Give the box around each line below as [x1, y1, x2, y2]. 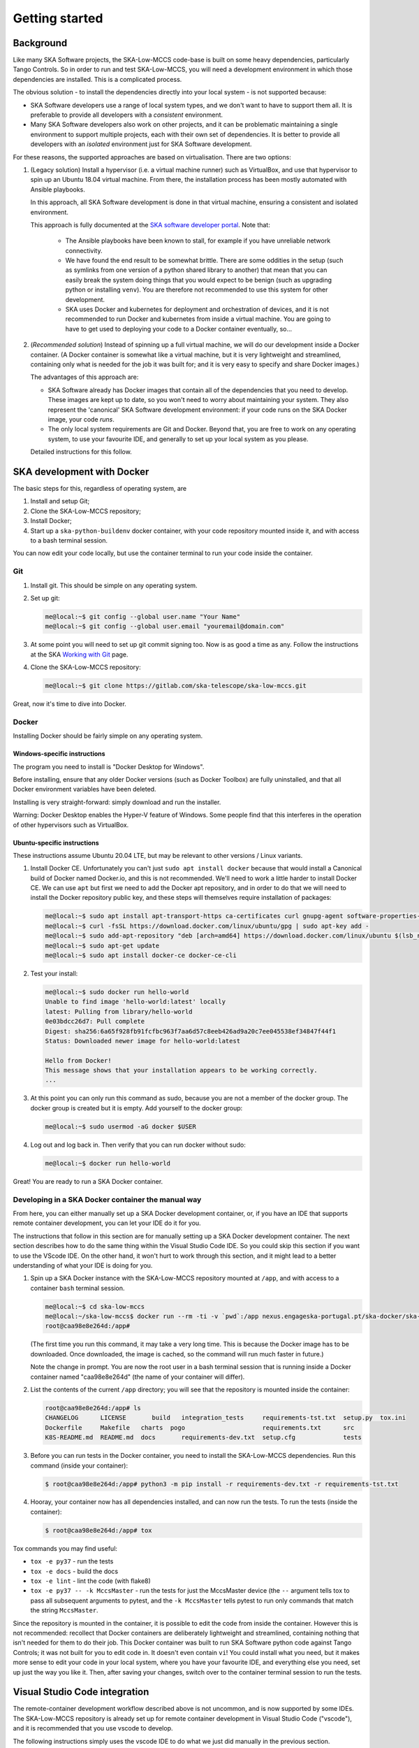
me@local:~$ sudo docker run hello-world [45, 988, 189, 996]
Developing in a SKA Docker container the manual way [13, 1194, 202, 1204]
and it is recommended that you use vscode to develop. [13, 1724, 173, 1733]
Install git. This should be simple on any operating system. [30, 581, 198, 589]
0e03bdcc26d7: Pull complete [45, 1017, 145, 1026]
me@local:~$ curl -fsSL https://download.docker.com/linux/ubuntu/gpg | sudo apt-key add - [45, 922, 369, 930]
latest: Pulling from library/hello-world [45, 1008, 193, 1015]
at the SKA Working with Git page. [30, 650, 128, 659]
